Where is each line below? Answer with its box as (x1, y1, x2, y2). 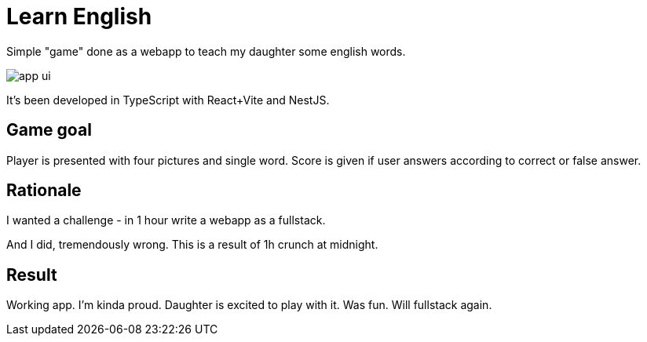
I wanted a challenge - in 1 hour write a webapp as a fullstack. (6, 213, 326, 227)
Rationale (6, 180, 82, 201)
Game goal (6, 120, 92, 140)
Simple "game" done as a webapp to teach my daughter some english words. (6, 44, 406, 58)
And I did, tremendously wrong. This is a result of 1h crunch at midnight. (6, 238, 378, 252)
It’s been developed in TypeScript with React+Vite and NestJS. (6, 93, 330, 107)
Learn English (6, 3, 152, 30)
